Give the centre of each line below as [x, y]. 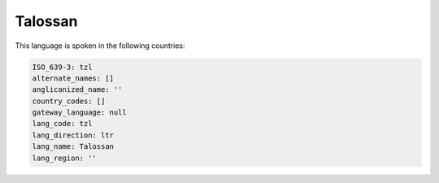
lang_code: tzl [62, 124]
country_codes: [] [69, 101]
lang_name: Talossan [73, 147]
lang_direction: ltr [73, 135]
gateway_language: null [80, 113]
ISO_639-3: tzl [62, 67]
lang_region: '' [65, 158]
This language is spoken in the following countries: [100, 46]
